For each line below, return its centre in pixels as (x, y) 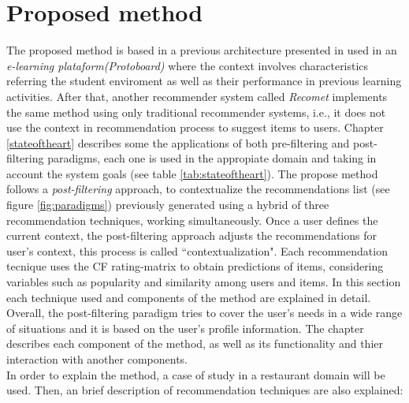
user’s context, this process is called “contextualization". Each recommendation (197, 250)
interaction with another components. (97, 359)
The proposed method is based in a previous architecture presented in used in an (202, 50)
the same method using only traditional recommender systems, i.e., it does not (196, 112)
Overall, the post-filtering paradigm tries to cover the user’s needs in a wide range (204, 313)
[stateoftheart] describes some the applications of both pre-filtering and (178, 142)
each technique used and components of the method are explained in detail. (189, 297)
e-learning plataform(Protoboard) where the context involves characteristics (188, 65)
